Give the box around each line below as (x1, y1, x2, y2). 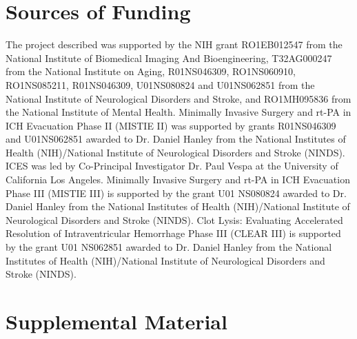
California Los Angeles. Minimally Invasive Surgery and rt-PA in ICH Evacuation (6, 172, 350, 187)
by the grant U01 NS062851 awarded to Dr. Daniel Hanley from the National (6, 240, 332, 254)
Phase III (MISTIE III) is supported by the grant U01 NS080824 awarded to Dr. (6, 185, 347, 200)
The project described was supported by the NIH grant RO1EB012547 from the (6, 37, 343, 52)
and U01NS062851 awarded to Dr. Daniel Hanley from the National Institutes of (6, 132, 346, 146)
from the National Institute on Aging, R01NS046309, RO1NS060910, (6, 64, 296, 79)
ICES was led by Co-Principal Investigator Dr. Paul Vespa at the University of (6, 158, 338, 173)
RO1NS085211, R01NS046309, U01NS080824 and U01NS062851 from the (6, 77, 315, 92)
